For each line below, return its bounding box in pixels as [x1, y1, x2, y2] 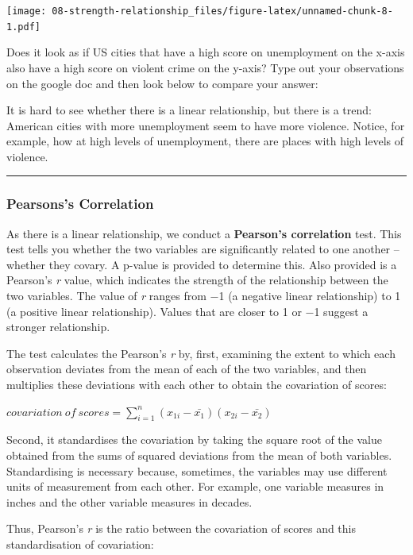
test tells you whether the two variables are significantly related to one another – [6, 241, 399, 257]
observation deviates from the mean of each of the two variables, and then [6, 360, 367, 377]
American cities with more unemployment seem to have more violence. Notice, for [6, 117, 405, 133]
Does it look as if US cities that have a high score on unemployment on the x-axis [6, 44, 405, 60]
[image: [6, 6, 47, 17]
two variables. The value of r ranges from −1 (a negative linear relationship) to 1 [6, 287, 401, 304]
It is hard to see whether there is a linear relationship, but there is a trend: [6, 102, 372, 118]
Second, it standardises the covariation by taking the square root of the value [6, 431, 382, 448]
